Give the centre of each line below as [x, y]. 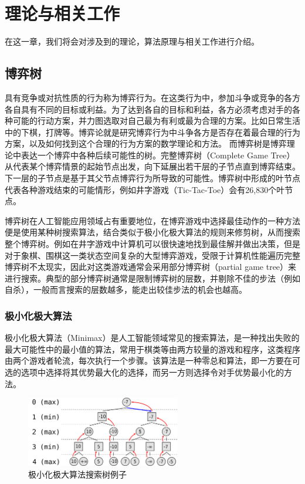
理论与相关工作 [62, 13]
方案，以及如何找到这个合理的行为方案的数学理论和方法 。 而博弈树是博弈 [146, 143]
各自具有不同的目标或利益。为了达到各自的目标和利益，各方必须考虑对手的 [148, 109]
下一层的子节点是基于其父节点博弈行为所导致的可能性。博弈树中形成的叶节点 [152, 178]
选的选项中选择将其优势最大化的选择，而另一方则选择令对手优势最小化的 [144, 372]
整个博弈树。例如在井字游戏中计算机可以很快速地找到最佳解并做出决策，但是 [152, 244]
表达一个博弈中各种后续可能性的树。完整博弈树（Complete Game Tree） [158, 155]
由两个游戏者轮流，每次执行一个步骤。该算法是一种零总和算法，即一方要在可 [152, 361]
